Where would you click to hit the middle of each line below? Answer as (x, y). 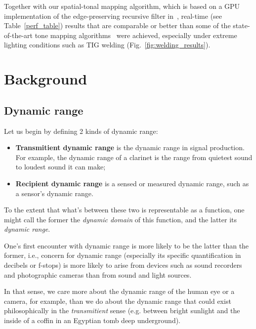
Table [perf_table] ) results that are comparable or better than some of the (117, 25)
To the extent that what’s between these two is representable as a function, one (124, 210)
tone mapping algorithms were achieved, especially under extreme (136, 35)
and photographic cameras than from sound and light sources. (98, 274)
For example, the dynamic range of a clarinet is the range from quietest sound (134, 157)
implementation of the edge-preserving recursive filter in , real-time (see (113, 16)
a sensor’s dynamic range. (54, 193)
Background (46, 79)
